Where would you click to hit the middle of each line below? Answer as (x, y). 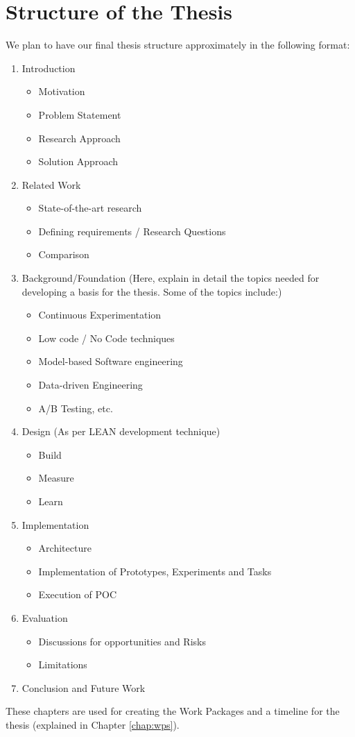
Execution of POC (77, 594)
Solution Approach (78, 161)
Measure (56, 478)
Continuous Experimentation (100, 315)
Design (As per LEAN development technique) (121, 431)
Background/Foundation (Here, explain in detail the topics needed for (171, 278)
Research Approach (79, 138)
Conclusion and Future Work (84, 687)
